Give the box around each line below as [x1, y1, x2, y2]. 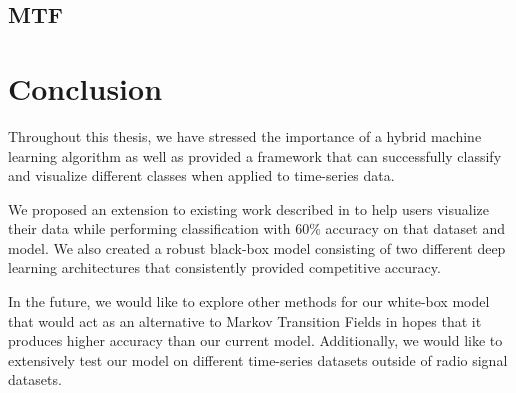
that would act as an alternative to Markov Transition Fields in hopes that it [8, 310, 482, 331]
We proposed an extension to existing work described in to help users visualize [8, 198, 489, 219]
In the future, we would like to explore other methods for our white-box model [8, 291, 490, 312]
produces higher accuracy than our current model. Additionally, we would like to [8, 330, 503, 351]
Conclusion [8, 67, 163, 108]
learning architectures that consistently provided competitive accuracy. [8, 257, 441, 278]
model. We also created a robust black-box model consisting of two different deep [8, 237, 506, 258]
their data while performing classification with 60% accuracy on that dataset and [8, 218, 506, 239]
